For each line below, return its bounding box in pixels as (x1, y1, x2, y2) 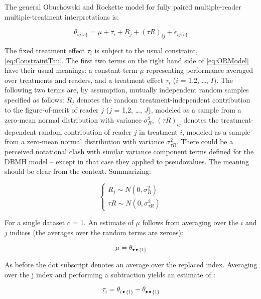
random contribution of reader (38, 126, 132, 137)
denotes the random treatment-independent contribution (76, 94, 250, 105)
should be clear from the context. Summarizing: (5, 166, 151, 176)
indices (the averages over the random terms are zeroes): (10, 227, 183, 237)
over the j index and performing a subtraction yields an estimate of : (5, 269, 216, 279)
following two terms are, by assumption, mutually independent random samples (5, 84, 249, 95)
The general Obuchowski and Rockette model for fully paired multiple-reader (5, 2, 241, 12)
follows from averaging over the (142, 217, 238, 228)
